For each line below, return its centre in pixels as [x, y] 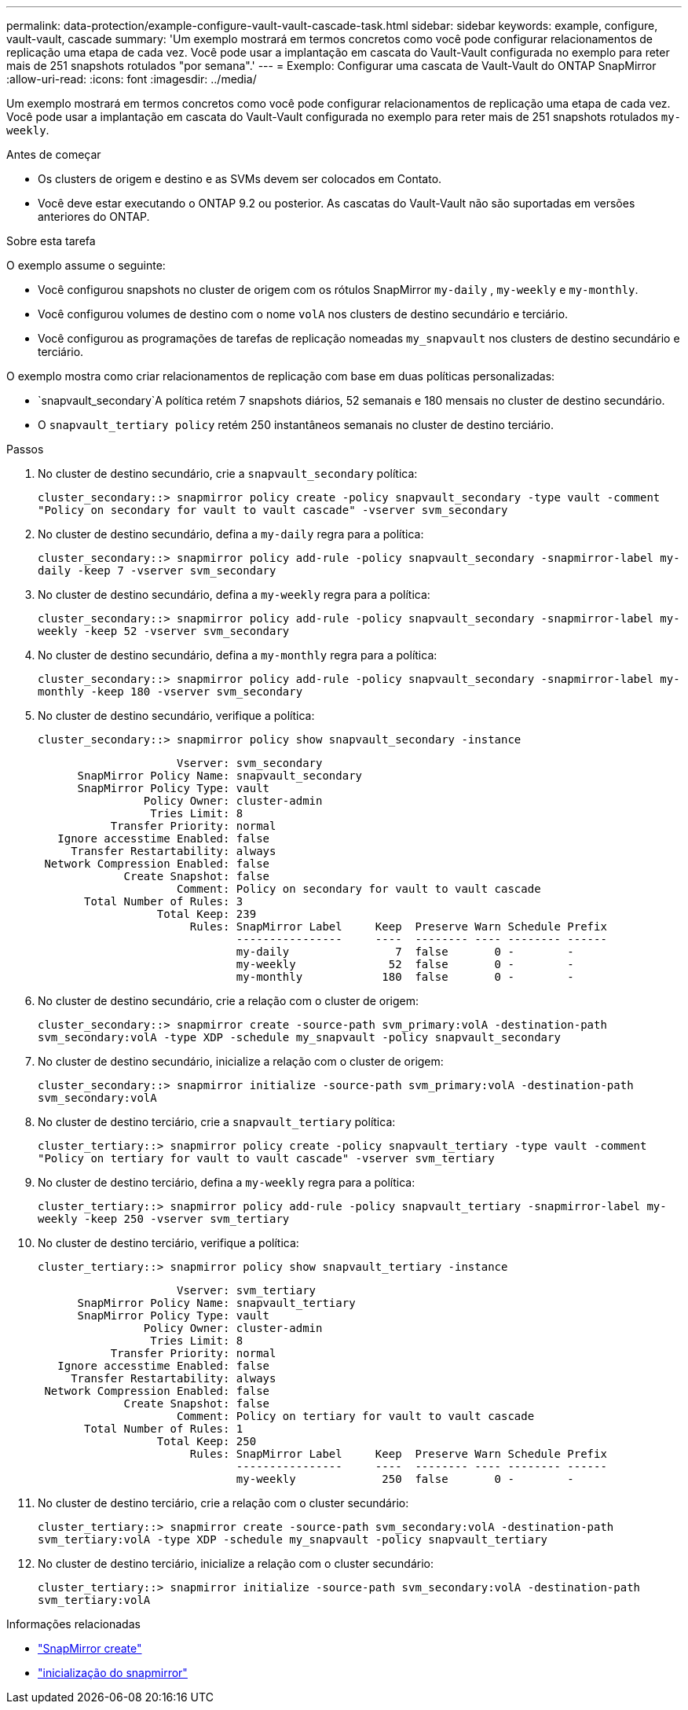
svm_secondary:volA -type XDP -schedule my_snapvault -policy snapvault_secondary [299, 1037]
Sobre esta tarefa [51, 241]
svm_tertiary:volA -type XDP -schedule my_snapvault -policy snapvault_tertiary [293, 1539]
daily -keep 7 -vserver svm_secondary [157, 571]
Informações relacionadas [73, 1624]
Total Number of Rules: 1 [164, 1429]
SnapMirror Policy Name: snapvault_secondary [220, 776]
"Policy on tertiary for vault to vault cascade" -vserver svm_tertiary [266, 1158]
